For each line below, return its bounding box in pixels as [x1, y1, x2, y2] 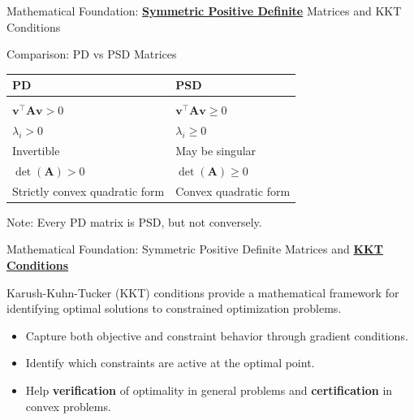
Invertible [12, 142, 60, 159]
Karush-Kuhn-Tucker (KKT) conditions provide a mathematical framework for [6, 284, 399, 301]
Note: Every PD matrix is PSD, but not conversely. [6, 213, 262, 230]
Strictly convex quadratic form [12, 182, 165, 199]
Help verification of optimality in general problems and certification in [25, 382, 393, 398]
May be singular [175, 142, 257, 159]
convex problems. [25, 397, 111, 414]
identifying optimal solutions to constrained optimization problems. [6, 300, 342, 317]
